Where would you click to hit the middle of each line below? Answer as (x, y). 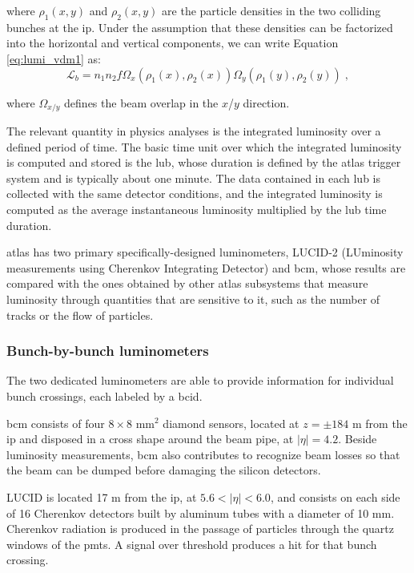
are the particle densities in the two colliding (271, 10)
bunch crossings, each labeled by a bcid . (105, 395)
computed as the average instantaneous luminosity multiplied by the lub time (197, 209)
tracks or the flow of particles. (80, 315)
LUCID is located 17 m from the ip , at (102, 496)
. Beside (358, 439)
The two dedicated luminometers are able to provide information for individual (200, 380)
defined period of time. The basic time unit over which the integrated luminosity (204, 146)
